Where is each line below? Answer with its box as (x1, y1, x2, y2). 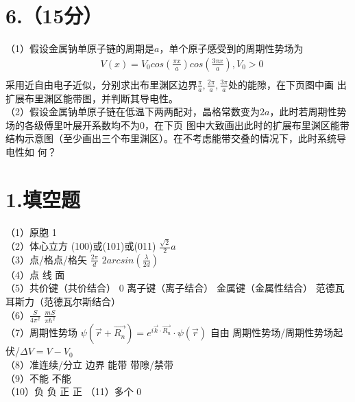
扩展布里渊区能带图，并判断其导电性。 (5, 91, 178, 105)
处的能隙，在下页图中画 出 (228, 77, 347, 91)
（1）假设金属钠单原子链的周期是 (5, 41, 154, 56)
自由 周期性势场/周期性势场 (210, 325, 334, 340)
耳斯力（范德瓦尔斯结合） (5, 294, 121, 309)
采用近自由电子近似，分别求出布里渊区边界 (5, 77, 197, 91)
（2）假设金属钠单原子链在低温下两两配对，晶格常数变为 (5, 104, 260, 119)
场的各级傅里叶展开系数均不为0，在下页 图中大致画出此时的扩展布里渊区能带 (5, 117, 350, 132)
